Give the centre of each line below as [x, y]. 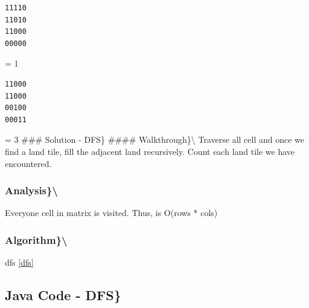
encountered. [28, 163]
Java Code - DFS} [63, 295]
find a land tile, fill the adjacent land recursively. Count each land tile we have [150, 151]
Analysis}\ [31, 190]
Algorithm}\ [36, 239]
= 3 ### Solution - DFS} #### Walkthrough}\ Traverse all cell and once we [154, 139]
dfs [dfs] [19, 262]
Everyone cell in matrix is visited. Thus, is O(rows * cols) [111, 213]
